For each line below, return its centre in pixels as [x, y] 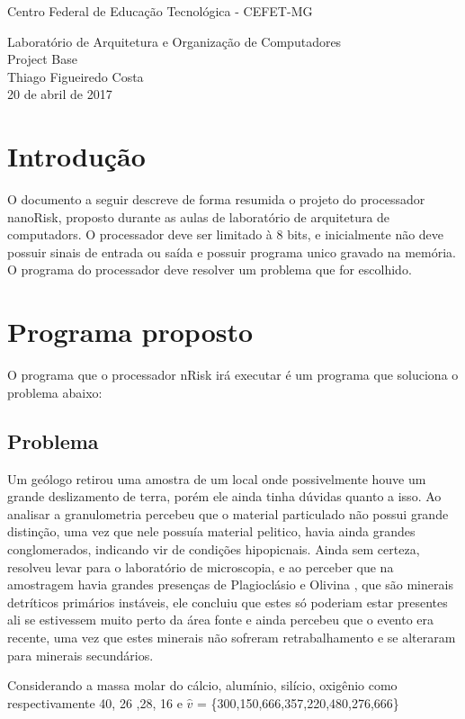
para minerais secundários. [80, 655]
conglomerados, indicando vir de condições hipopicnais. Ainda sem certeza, [214, 548]
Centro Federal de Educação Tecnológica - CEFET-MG [160, 11]
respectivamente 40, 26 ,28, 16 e [95, 702]
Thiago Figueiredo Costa [76, 76]
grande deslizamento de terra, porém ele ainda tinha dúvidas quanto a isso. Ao [224, 496]
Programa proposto [130, 332]
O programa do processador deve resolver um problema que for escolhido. [210, 270]
